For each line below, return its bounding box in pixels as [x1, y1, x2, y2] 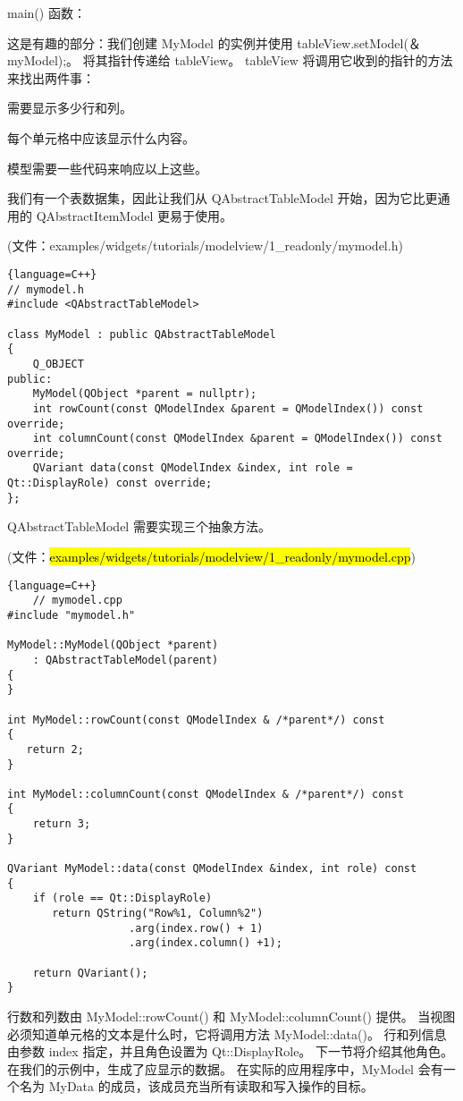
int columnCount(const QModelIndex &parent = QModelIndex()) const [32, 432, 442, 445]
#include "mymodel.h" [7, 608, 136, 622]
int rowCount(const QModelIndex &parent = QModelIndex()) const [32, 402, 424, 415]
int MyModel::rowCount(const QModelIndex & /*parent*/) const [7, 713, 385, 726]
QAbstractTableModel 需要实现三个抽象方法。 [7, 517, 271, 536]
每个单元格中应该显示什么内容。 [7, 128, 195, 147]
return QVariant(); [32, 966, 148, 979]
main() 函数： [7, 4, 86, 21]
